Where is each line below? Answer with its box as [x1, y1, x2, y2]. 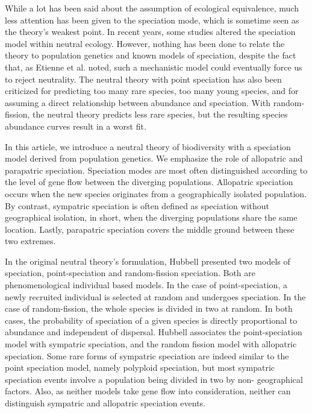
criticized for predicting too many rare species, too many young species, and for [5, 84, 299, 97]
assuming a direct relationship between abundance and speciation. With [5, 96, 271, 109]
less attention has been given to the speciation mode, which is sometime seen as [5, 13, 299, 26]
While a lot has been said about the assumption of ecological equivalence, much [5, 2, 299, 14]
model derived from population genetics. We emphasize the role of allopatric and [5, 152, 303, 165]
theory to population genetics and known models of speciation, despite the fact [5, 49, 296, 61]
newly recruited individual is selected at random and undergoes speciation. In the [5, 290, 306, 303]
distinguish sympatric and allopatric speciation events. [5, 397, 205, 409]
